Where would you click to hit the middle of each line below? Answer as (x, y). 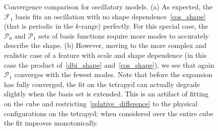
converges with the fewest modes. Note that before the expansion (113, 74)
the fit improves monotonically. (51, 123)
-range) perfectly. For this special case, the (144, 26)
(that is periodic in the (39, 26)
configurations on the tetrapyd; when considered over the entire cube (109, 113)
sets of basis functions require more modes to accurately (124, 35)
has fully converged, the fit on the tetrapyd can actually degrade (102, 84)
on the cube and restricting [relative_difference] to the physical (101, 103)
